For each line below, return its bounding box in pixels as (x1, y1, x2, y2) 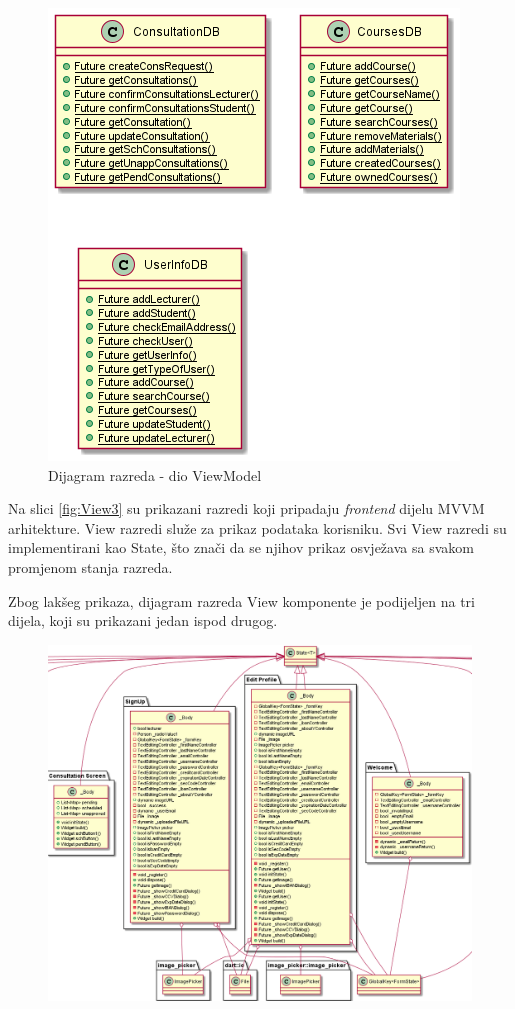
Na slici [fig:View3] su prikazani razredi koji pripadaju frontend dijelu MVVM (8, 498, 485, 519)
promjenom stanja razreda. (8, 556, 173, 577)
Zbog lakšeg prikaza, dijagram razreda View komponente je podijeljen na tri (8, 590, 475, 611)
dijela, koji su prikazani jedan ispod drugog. (8, 610, 278, 631)
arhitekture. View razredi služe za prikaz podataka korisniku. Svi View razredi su (8, 517, 507, 538)
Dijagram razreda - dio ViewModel (48, 464, 262, 485)
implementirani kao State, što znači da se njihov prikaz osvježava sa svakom (8, 537, 474, 558)
